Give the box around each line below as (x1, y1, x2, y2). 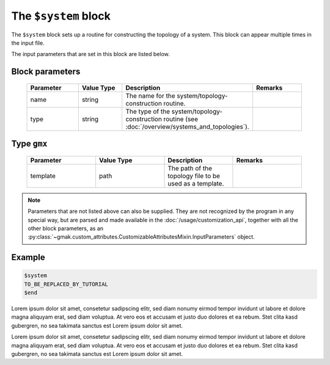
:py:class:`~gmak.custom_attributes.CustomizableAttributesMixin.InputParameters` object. (28, 233, 255, 240)
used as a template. (167, 179, 224, 187)
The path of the (167, 164, 213, 172)
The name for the (125, 92, 175, 100)
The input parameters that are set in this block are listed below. (11, 51, 170, 58)
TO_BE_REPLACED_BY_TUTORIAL (24, 281, 108, 287)
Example (11, 252, 45, 262)
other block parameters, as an (28, 225, 104, 232)
